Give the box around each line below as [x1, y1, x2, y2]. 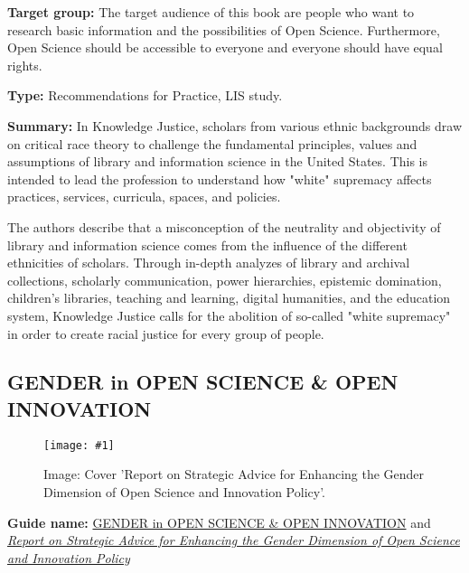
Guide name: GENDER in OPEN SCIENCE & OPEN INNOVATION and [7, 512, 431, 531]
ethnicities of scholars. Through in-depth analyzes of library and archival [7, 253, 410, 272]
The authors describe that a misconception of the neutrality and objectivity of [7, 217, 441, 236]
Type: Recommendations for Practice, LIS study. [7, 86, 283, 105]
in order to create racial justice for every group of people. [7, 324, 324, 343]
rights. [7, 55, 42, 74]
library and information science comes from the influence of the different [7, 235, 408, 254]
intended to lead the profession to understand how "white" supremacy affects [7, 169, 432, 188]
